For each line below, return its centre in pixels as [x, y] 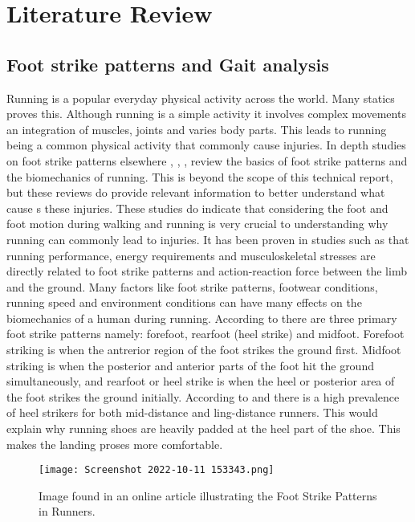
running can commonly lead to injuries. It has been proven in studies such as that [208, 239]
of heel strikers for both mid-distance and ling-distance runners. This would [192, 412]
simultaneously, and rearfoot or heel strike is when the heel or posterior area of [201, 381]
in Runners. [67, 511]
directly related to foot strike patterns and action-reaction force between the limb [207, 271]
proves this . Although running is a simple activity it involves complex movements [206, 114]
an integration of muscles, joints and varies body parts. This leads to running [197, 129]
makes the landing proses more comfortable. [115, 444]
